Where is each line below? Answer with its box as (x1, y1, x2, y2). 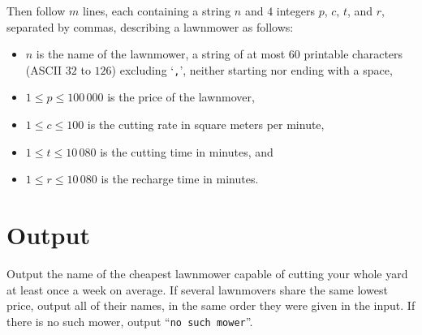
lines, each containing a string (82, 2, 231, 19)
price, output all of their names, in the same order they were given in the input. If (6, 297, 416, 314)
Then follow (6, 2, 66, 19)
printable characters (304, 45, 403, 62)
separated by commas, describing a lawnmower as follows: (6, 18, 294, 35)
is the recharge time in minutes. (101, 170, 259, 187)
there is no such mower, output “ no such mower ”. (6, 312, 253, 329)
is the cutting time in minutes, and (100, 143, 273, 160)
